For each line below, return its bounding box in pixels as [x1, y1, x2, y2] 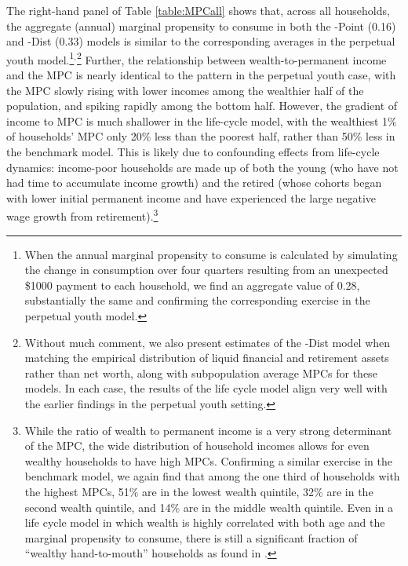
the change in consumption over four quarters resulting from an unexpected [24, 261, 388, 278]
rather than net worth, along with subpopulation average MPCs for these [24, 364, 377, 381]
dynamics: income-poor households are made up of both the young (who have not [6, 159, 399, 175]
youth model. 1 [6, 49, 75, 68]
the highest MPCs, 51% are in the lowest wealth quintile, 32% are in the [24, 483, 373, 499]
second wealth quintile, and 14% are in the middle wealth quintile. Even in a [24, 498, 394, 515]
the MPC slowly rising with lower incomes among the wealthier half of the [6, 82, 364, 98]
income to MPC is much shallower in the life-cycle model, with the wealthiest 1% [6, 112, 397, 129]
